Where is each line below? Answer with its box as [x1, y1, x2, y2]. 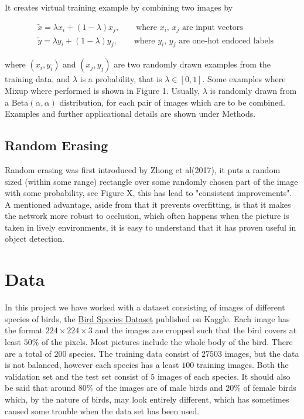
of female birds [243, 381, 296, 394]
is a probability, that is [80, 73, 162, 85]
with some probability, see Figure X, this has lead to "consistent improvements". [5, 187, 292, 199]
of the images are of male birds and [96, 381, 223, 394]
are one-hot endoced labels [179, 36, 274, 45]
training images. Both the [196, 359, 289, 371]
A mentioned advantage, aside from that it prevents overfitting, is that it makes [5, 198, 291, 210]
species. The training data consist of [69, 347, 199, 359]
